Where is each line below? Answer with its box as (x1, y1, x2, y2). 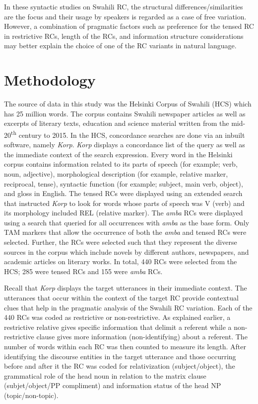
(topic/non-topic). (4, 390, 59, 400)
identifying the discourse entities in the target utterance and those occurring (4, 351, 236, 361)
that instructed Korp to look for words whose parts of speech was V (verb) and (4, 198, 245, 208)
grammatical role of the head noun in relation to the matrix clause (4, 370, 206, 381)
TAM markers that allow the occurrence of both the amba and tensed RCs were (4, 227, 247, 237)
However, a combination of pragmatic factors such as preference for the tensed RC (4, 21, 254, 31)
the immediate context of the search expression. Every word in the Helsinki (4, 149, 233, 159)
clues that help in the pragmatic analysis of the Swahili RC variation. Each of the (4, 302, 253, 312)
